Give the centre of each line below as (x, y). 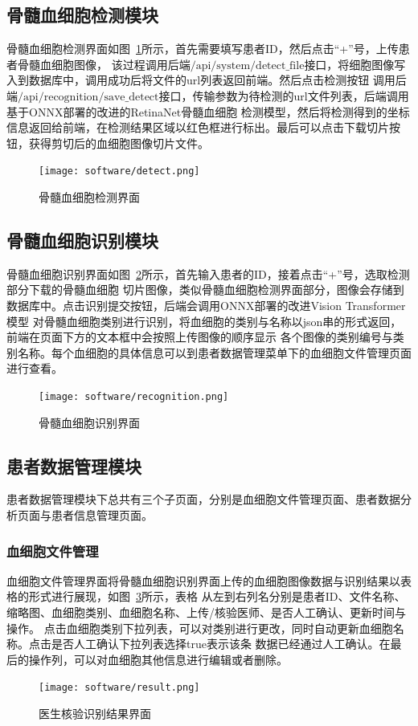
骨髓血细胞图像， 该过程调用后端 (104, 64)
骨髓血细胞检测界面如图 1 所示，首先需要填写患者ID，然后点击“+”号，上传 (203, 49)
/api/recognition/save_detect (88, 97)
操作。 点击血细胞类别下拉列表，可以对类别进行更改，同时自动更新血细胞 (200, 628)
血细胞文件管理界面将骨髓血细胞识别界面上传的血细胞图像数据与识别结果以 (203, 580)
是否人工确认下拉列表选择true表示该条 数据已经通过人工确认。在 (221, 644)
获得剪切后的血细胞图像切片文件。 (119, 143)
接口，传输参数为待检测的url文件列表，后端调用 (284, 95)
